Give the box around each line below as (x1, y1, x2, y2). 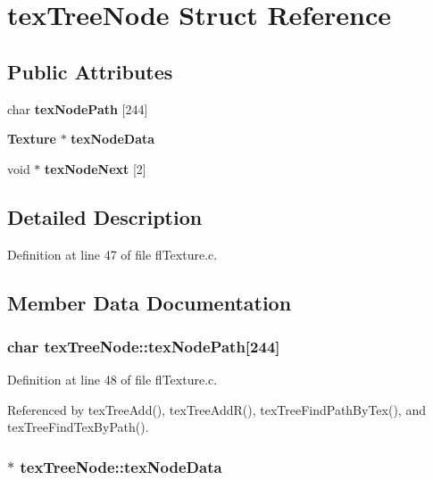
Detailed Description (7, 203, 203, 230)
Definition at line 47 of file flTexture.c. (7, 244, 218, 263)
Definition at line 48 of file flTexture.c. (7, 370, 218, 389)
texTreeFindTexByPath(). (7, 418, 149, 436)
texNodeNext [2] (45, 159, 146, 178)
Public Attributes (7, 57, 173, 85)
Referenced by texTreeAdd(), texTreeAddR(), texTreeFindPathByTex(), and (7, 400, 426, 418)
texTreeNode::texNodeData (20, 455, 222, 477)
